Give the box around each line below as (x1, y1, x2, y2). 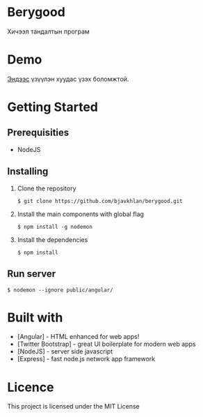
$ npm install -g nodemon (17, 223, 92, 230)
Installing (7, 165, 49, 178)
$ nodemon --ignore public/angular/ (7, 287, 113, 294)
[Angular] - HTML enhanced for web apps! (17, 333, 140, 341)
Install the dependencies (17, 235, 88, 244)
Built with (7, 310, 63, 325)
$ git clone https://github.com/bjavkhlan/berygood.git (17, 197, 183, 204)
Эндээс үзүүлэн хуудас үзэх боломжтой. (7, 75, 129, 83)
